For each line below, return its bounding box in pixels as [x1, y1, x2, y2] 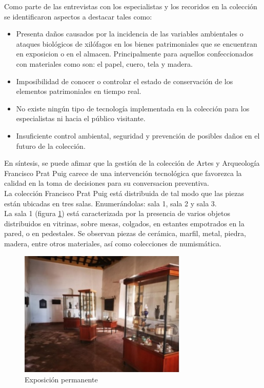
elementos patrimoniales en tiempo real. [16, 86, 141, 96]
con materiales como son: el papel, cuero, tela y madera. [16, 58, 193, 69]
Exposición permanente [25, 374, 98, 384]
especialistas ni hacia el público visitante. [16, 113, 146, 124]
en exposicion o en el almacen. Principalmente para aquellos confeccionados [16, 48, 253, 59]
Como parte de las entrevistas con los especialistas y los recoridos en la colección [4, 1, 257, 11]
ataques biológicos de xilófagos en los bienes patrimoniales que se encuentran [16, 38, 257, 49]
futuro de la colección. [16, 140, 86, 151]
